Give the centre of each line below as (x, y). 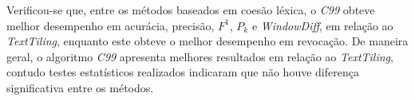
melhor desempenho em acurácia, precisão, (111, 25)
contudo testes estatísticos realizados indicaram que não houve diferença (183, 72)
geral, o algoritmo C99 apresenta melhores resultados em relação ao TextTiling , (200, 56)
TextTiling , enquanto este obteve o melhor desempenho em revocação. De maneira (207, 41)
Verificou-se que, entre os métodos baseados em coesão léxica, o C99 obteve (191, 10)
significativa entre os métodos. (80, 87)
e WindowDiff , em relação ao (322, 25)
